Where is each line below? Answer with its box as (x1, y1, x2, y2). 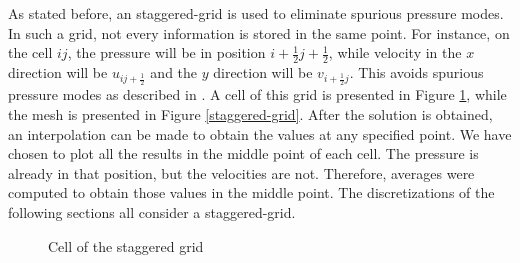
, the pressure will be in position (67, 42, 266, 63)
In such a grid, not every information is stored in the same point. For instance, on (8, 22, 510, 43)
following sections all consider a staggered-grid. (8, 202, 296, 222)
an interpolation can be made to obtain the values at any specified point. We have (8, 123, 512, 144)
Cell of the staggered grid (48, 235, 204, 256)
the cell (8, 42, 53, 63)
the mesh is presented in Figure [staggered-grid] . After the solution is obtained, (8, 104, 493, 125)
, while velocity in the (328, 42, 462, 63)
